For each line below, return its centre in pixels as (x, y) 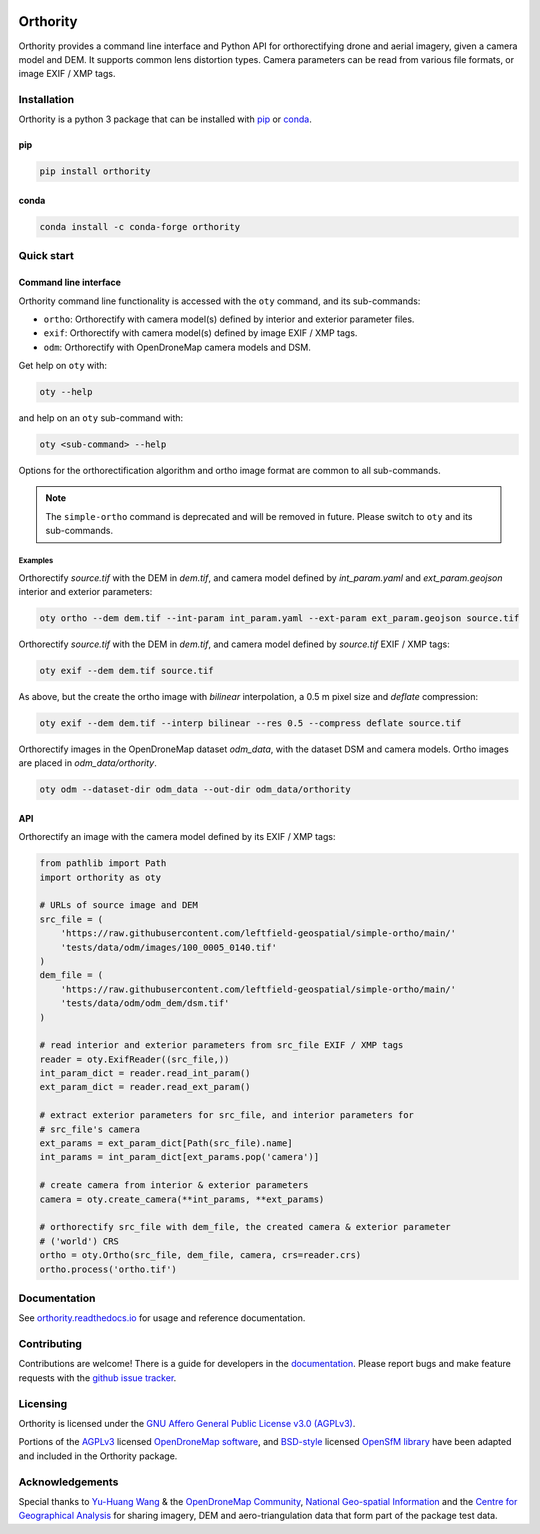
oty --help (66, 392)
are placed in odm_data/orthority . (87, 763)
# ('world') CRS (79, 1241)
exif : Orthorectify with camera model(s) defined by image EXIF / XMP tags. (200, 333)
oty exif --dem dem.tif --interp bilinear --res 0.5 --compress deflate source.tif (250, 723)
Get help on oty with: (63, 366)
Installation (46, 100)
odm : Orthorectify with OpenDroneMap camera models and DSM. (177, 347)
